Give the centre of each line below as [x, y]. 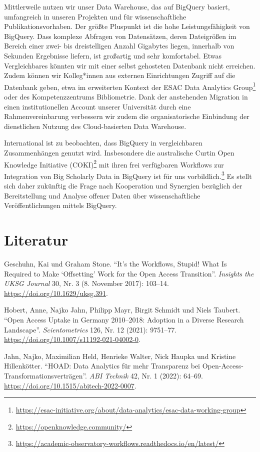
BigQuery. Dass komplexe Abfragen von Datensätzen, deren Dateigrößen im [120, 36]
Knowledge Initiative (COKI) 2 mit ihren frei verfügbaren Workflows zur [114, 163]
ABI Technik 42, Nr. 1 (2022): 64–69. [146, 375]
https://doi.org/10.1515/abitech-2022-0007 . [70, 385]
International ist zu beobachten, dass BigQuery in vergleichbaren [103, 143]
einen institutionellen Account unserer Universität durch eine [97, 106]
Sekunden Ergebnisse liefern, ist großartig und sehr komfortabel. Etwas [113, 55]
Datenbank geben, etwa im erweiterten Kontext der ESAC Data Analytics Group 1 [130, 86]
